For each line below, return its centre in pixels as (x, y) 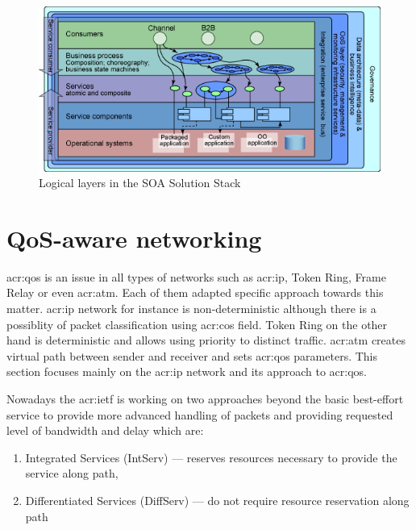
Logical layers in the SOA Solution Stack (140, 183)
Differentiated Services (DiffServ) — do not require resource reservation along (217, 501)
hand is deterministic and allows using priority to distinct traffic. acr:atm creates (206, 340)
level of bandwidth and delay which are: (105, 430)
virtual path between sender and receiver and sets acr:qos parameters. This (192, 355)
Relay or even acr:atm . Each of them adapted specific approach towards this (195, 292)
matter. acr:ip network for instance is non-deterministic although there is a (191, 309)
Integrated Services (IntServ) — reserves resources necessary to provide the (211, 457)
